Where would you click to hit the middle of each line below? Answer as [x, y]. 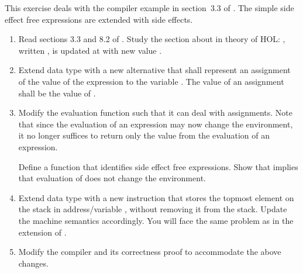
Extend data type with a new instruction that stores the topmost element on [156, 197]
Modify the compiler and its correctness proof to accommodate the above [150, 252]
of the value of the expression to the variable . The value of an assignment [151, 81]
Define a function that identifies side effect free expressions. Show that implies [158, 166]
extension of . [42, 232]
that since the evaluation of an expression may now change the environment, [156, 124]
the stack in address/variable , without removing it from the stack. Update [153, 209]
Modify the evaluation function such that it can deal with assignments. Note [155, 113]
